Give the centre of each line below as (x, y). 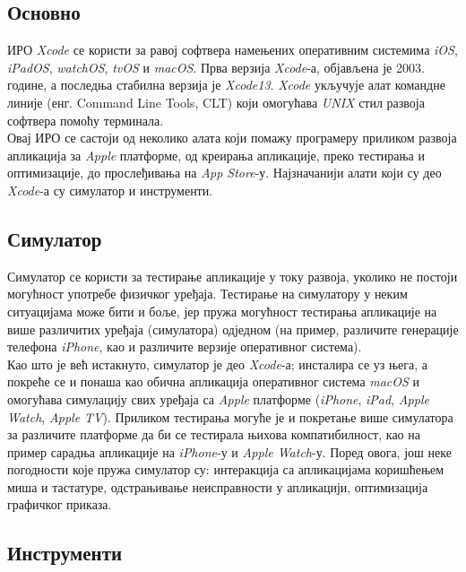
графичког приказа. (60, 504)
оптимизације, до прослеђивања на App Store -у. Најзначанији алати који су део (224, 173)
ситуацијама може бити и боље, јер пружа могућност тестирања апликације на (222, 311)
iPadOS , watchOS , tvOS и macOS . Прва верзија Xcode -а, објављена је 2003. (216, 67)
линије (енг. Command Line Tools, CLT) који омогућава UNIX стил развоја (216, 102)
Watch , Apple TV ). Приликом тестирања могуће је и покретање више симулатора (230, 416)
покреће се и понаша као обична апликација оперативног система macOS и (214, 381)
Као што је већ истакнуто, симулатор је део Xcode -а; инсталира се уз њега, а (218, 364)
